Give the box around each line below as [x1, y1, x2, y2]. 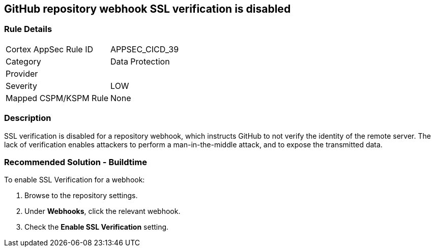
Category [6, 56, 41, 67]
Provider [6, 68, 38, 79]
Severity [6, 80, 37, 91]
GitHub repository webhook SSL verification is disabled [4, 3, 291, 15]
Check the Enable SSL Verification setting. [24, 223, 169, 232]
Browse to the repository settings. [24, 191, 138, 200]
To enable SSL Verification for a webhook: [4, 175, 145, 184]
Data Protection [110, 56, 170, 67]
